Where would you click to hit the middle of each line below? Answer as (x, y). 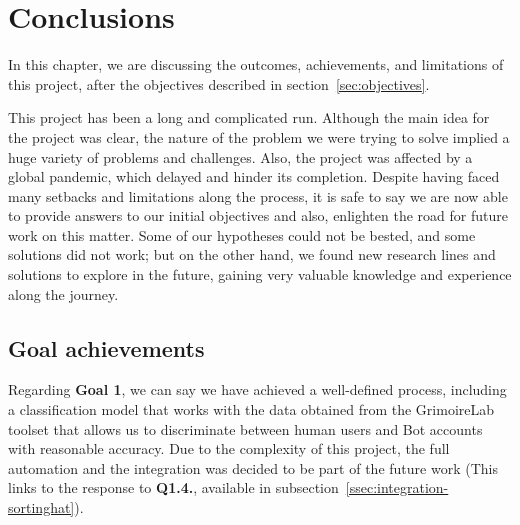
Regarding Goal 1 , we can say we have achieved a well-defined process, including (257, 389)
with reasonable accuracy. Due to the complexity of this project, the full (229, 448)
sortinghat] (41, 507)
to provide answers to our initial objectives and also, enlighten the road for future (258, 215)
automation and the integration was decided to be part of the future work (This (253, 467)
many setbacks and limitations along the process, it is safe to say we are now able (258, 195)
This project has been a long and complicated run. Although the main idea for (249, 117)
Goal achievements (106, 347)
